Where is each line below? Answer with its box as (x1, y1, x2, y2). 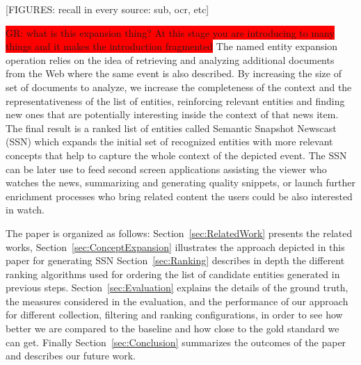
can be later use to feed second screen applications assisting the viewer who (6, 161, 327, 176)
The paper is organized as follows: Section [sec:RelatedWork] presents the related (6, 225, 353, 240)
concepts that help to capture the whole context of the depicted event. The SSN (6, 147, 347, 162)
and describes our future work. (6, 348, 136, 363)
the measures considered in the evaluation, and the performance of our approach (6, 293, 348, 308)
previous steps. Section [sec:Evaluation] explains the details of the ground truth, (6, 280, 348, 295)
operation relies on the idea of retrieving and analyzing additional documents (6, 52, 335, 67)
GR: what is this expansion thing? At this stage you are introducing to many (6, 25, 335, 40)
